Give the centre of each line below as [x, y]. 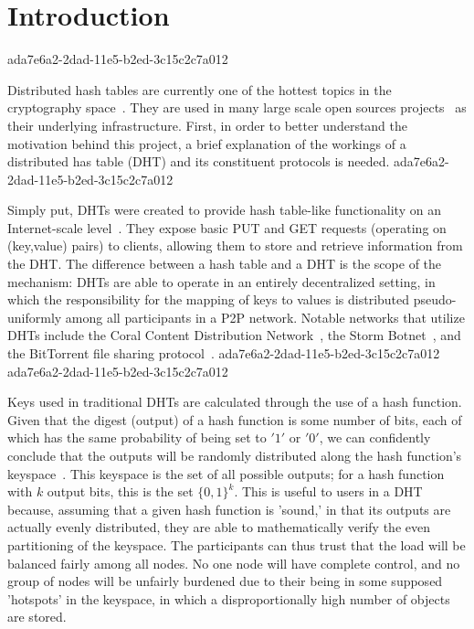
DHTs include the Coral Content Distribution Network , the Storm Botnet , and [234, 335]
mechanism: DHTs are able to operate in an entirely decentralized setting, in [221, 281]
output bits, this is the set [120, 491]
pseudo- [435, 299]
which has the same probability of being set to [137, 437]
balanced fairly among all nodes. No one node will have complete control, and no [234, 563]
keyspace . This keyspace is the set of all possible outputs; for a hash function [226, 473]
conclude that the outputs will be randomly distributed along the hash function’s [235, 455]
